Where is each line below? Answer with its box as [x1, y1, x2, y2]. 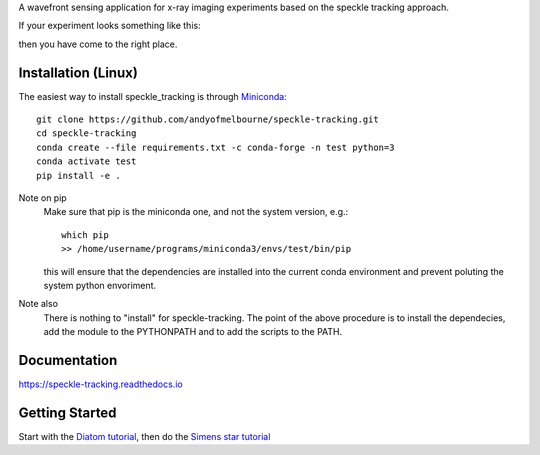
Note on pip [18, 192, 67, 204]
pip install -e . [36, 170, 121, 181]
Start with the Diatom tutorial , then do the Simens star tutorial [18, 430, 271, 442]
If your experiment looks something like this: [18, 20, 201, 32]
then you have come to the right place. [18, 38, 178, 50]
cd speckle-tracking [36, 128, 137, 139]
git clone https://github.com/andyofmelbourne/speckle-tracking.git [36, 114, 379, 125]
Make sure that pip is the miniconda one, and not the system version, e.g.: [43, 206, 349, 218]
